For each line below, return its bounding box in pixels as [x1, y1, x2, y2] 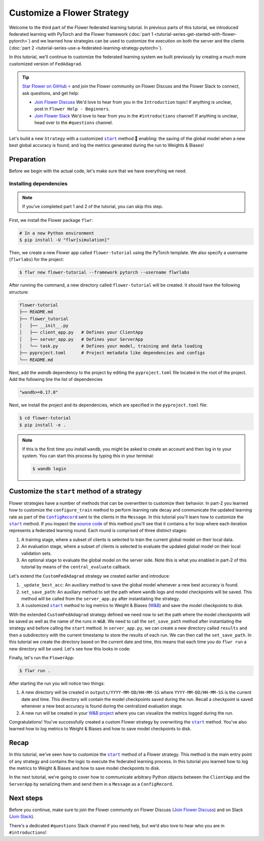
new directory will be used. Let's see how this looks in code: [9, 646, 131, 652]
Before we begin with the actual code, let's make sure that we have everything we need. [9, 168, 187, 174]
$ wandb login [32, 466, 66, 472]
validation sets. [21, 550, 52, 556]
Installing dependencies [9, 180, 68, 187]
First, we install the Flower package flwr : [9, 217, 93, 223]
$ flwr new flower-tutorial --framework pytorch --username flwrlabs [19, 270, 190, 275]
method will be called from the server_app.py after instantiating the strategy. [21, 595, 180, 602]
